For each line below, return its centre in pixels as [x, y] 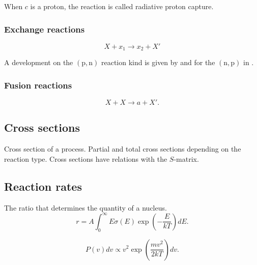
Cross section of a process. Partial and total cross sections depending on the [123, 149]
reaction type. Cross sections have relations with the [86, 158]
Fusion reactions [38, 85]
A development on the [39, 62]
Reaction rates [43, 186]
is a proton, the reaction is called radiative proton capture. [122, 6]
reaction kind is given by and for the [158, 62]
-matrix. [186, 158]
